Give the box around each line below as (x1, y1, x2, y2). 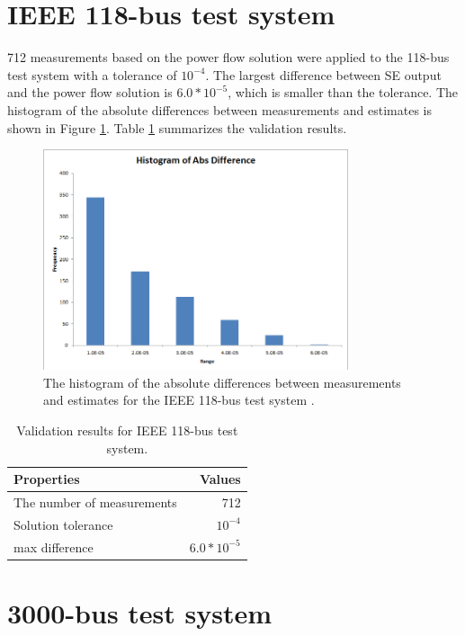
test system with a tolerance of (7, 65, 177, 84)
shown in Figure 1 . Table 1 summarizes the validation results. (7, 118, 347, 137)
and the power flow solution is (7, 83, 173, 102)
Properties (13, 470, 80, 488)
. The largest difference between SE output (205, 65, 442, 84)
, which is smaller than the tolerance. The (228, 83, 459, 102)
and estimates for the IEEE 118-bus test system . (43, 390, 315, 409)
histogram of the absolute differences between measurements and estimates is (7, 100, 432, 119)
